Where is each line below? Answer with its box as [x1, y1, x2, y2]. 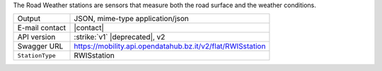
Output [17, 14, 41, 24]
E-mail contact [17, 23, 66, 33]
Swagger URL [17, 41, 64, 51]
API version [17, 32, 56, 42]
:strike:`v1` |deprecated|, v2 [74, 32, 166, 42]
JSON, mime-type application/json [74, 14, 189, 24]
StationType [17, 51, 56, 59]
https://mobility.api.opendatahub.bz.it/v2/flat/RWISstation [74, 41, 266, 51]
